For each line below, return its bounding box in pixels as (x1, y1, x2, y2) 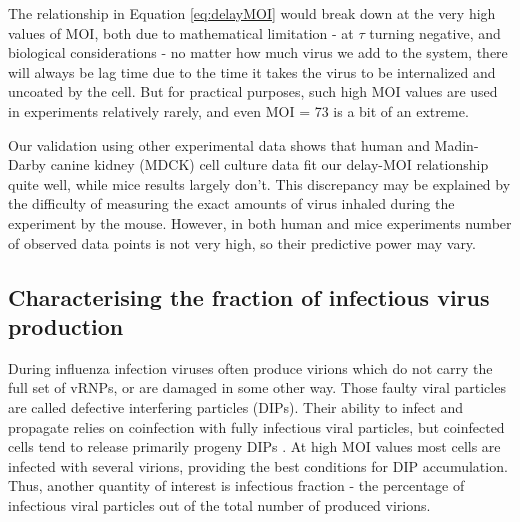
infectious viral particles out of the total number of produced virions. (8, 494, 431, 515)
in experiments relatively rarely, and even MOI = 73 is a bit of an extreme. (8, 100, 469, 121)
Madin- (434, 134, 479, 155)
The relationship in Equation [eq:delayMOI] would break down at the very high (8, 3, 496, 23)
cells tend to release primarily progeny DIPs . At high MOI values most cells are (8, 436, 501, 457)
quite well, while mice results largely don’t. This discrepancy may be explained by (8, 173, 511, 194)
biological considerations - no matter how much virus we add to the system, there (8, 42, 508, 63)
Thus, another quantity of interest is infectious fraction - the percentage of (8, 475, 465, 496)
